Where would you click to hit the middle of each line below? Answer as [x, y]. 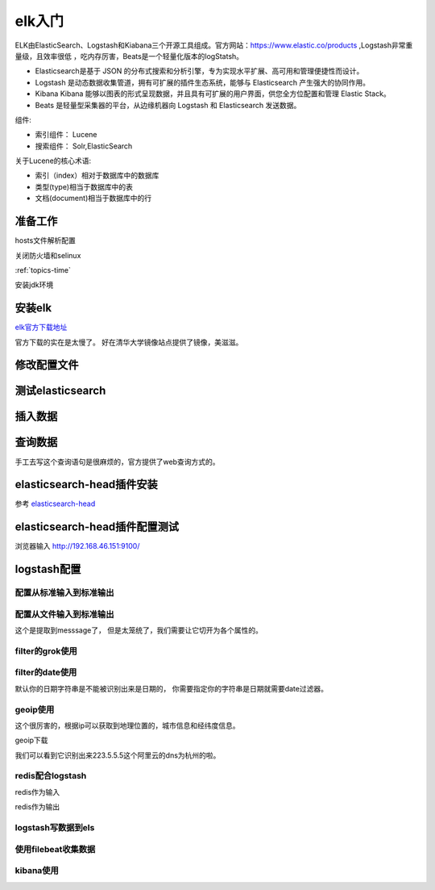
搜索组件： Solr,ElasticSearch [84, 146]
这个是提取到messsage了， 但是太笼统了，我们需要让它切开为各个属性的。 [139, 630]
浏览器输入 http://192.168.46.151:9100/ [77, 546]
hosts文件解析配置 [45, 240]
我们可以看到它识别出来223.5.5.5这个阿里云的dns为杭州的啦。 [118, 755]
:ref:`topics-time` [43, 270]
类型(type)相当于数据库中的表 [84, 186]
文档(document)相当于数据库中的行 [93, 198]
